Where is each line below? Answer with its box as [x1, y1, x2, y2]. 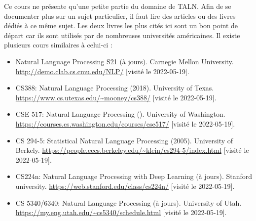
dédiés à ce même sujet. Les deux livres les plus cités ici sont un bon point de [4, 20, 238, 31]
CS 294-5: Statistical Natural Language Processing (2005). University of [15, 135, 233, 145]
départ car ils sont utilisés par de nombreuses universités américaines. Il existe [4, 30, 240, 40]
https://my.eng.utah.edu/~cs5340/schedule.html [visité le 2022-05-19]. [15, 207, 227, 218]
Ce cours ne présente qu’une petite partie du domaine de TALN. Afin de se [4, 1, 231, 11]
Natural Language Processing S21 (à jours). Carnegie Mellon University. [15, 56, 234, 66]
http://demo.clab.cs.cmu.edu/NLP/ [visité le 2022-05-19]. [15, 66, 189, 76]
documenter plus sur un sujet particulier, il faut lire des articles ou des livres [4, 10, 236, 21]
